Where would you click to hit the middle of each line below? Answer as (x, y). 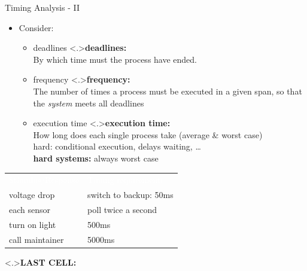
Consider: (36, 27)
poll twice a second (122, 209)
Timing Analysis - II (42, 7)
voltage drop (32, 195)
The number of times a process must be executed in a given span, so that (168, 91)
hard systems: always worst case (96, 158)
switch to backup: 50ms (130, 195)
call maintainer (37, 239)
